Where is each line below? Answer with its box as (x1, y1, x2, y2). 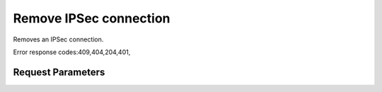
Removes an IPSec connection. (13, 35, 104, 44)
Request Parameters (13, 66, 105, 78)
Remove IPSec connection (13, 11, 170, 26)
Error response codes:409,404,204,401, (13, 48, 131, 56)
